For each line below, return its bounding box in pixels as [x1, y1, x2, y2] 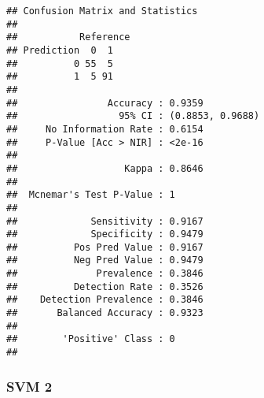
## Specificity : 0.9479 [6, 229, 203, 240]
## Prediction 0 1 [6, 44, 114, 56]
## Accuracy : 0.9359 [6, 97, 203, 109]
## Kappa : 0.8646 [6, 162, 203, 174]
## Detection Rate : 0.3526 [6, 281, 203, 292]
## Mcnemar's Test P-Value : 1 [6, 189, 175, 201]
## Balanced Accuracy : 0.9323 [6, 307, 203, 319]
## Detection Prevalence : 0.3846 [6, 294, 203, 306]
